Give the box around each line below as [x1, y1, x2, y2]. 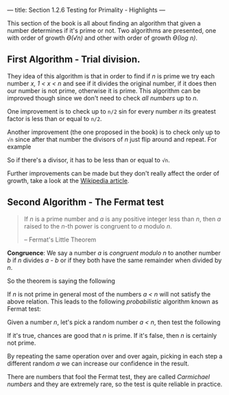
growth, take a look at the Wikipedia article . [7, 176, 130, 184]
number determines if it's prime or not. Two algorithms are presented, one [7, 27, 217, 34]
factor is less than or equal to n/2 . [7, 114, 102, 122]
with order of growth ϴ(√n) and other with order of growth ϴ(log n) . [7, 34, 197, 42]
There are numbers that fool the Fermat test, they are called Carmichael [7, 372, 210, 381]
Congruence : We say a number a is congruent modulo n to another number [7, 248, 221, 257]
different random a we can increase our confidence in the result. [7, 359, 190, 367]
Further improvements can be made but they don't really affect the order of [7, 169, 219, 178]
